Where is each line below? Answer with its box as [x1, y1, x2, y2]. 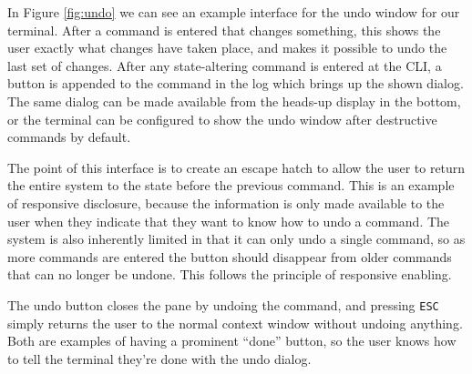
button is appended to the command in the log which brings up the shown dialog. [7, 74, 464, 93]
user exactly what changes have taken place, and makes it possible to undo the [7, 38, 447, 57]
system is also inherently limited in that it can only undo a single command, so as [7, 229, 466, 248]
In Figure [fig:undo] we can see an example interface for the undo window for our [7, 3, 460, 21]
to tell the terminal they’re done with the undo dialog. [7, 349, 312, 368]
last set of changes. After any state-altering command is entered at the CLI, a [7, 56, 442, 75]
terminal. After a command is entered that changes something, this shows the [7, 20, 441, 39]
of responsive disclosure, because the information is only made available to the [7, 193, 445, 212]
